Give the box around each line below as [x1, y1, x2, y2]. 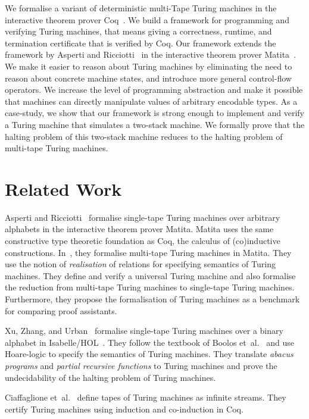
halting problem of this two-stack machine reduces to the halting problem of [5, 130, 283, 142]
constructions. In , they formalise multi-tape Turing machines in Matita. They [5, 246, 292, 258]
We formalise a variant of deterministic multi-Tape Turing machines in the [5, 2, 277, 14]
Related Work [5, 176, 122, 201]
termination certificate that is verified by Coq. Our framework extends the [5, 36, 276, 49]
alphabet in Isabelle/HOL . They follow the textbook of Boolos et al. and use [5, 336, 294, 348]
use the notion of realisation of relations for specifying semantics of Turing [5, 258, 276, 270]
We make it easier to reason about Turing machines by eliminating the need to [5, 60, 292, 72]
